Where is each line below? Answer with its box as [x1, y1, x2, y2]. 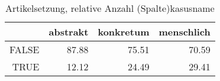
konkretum [98, 25, 150, 38]
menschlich [158, 25, 211, 38]
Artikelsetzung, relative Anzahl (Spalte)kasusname [5, 1, 215, 15]
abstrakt [48, 25, 89, 38]
